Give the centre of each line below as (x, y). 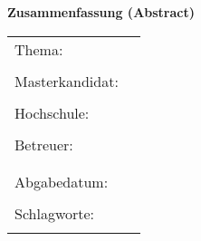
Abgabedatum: (62, 181)
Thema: (39, 49)
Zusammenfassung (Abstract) (101, 12)
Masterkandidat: (67, 81)
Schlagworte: (55, 213)
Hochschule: (52, 112)
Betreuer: (44, 144)
